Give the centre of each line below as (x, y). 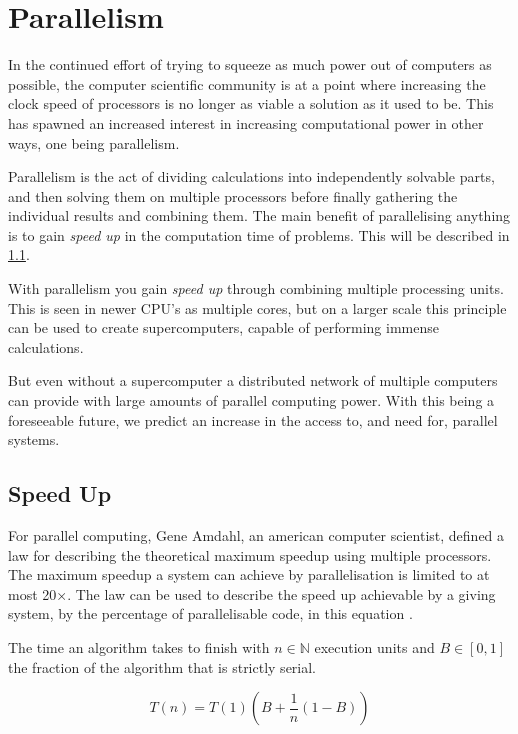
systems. (34, 439)
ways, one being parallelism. (94, 142)
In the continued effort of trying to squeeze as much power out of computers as (250, 64)
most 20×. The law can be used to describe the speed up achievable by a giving (252, 593)
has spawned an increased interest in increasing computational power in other (246, 122)
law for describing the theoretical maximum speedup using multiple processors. (250, 554)
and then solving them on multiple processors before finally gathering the (233, 195)
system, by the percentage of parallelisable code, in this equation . (210, 613)
